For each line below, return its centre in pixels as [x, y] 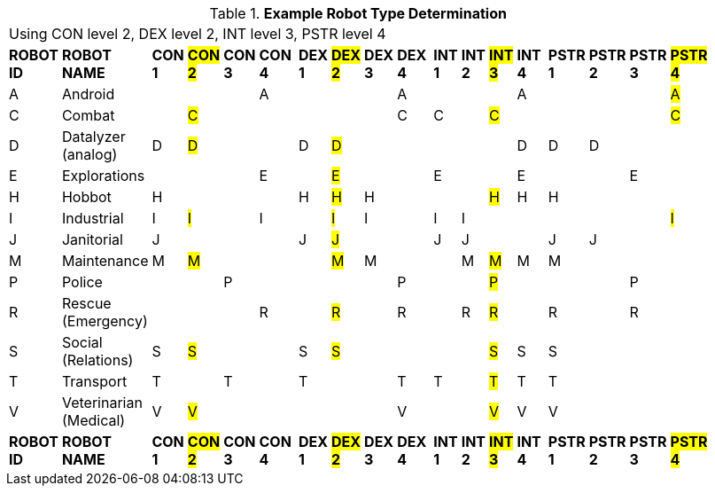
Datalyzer [93, 137]
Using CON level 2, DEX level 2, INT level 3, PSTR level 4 [198, 34]
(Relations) [97, 360]
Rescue [86, 303]
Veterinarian [102, 403]
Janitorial [92, 239]
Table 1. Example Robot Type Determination [358, 13]
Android [88, 94]
